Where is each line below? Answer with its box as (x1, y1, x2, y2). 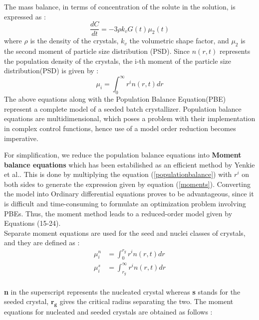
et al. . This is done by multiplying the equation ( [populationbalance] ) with (4, 169, 232, 179)
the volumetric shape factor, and (129, 35, 229, 46)
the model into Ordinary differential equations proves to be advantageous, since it (4, 188, 254, 199)
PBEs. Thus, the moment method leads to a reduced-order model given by (4, 208, 233, 218)
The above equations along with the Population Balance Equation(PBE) (4, 94, 226, 104)
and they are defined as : (4, 237, 80, 248)
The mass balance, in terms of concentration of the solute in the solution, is (4, 1, 236, 11)
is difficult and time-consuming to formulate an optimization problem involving (4, 198, 246, 209)
